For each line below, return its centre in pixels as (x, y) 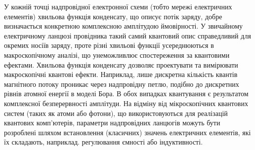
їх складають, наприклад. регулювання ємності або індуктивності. (104, 142)
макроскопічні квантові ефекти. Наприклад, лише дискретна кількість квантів (121, 74)
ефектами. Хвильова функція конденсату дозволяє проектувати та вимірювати (121, 64)
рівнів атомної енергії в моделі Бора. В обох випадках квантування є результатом (126, 94)
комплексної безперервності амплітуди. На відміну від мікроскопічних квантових (126, 103)
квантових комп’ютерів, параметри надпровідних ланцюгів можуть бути (112, 123)
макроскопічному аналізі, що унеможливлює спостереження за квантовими (117, 55)
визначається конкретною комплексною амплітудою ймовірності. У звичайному (124, 26)
